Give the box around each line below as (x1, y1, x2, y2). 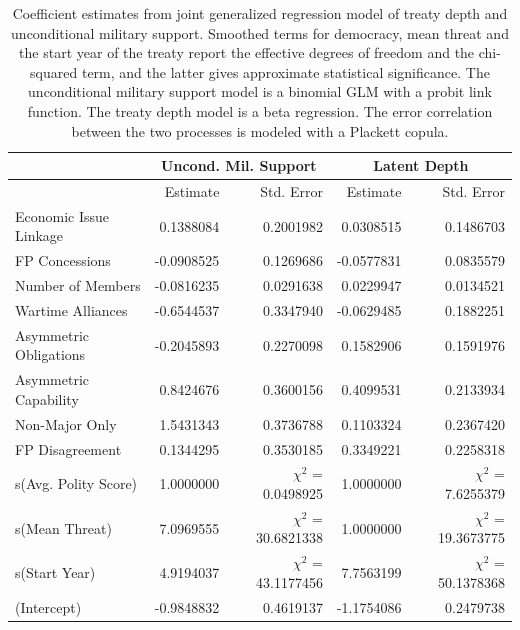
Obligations (15, 344, 86, 365)
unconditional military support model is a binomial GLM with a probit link (28, 81, 492, 102)
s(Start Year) (15, 562, 96, 583)
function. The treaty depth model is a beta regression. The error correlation (27, 100, 493, 121)
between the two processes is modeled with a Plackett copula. (71, 120, 449, 141)
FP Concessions (15, 250, 111, 271)
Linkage (15, 225, 64, 246)
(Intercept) (15, 596, 82, 617)
